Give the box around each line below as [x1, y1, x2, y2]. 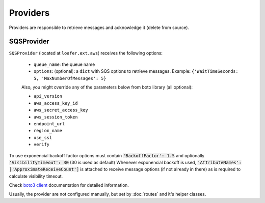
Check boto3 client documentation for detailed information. [9, 182, 129, 188]
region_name [33, 128, 62, 134]
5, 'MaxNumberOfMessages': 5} [33, 75, 106, 81]
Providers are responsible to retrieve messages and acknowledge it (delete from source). [9, 25, 189, 30]
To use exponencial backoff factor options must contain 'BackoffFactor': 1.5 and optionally [9, 152, 205, 158]
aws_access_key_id [33, 100, 78, 106]
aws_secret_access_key [33, 107, 88, 113]
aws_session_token [33, 114, 78, 120]
